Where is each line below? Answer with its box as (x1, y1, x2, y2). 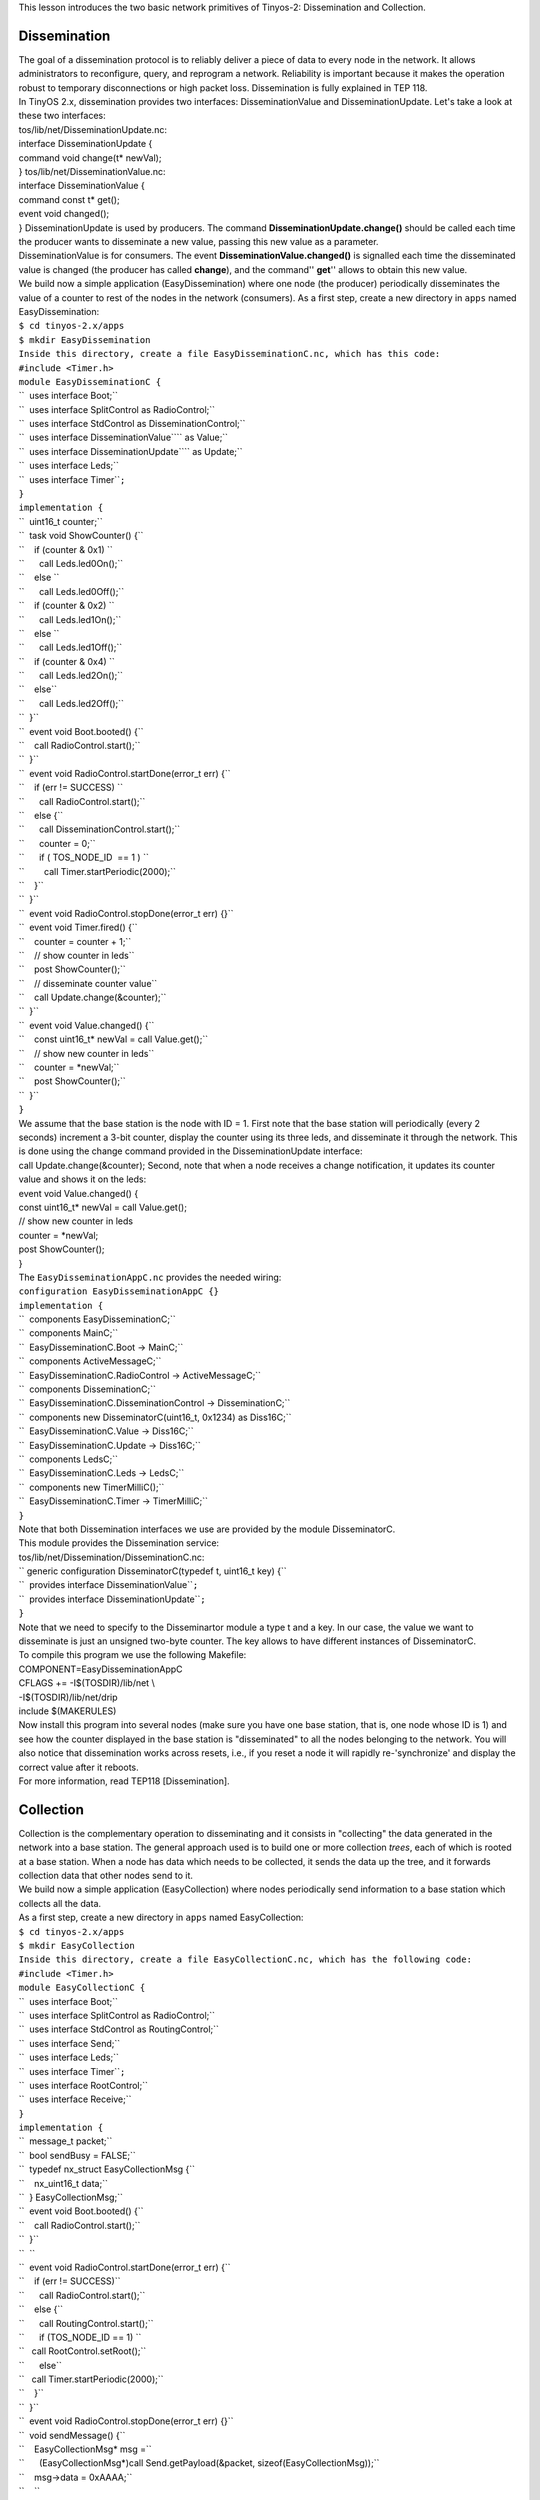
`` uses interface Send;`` (18, 2037, 120, 2049)
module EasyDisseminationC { (18, 376, 162, 387)
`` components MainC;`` (18, 1327, 119, 1339)
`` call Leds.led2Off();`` (18, 697, 125, 709)
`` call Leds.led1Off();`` (18, 641, 123, 654)
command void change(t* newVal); (18, 151, 162, 164)
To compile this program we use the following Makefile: (18, 1649, 247, 1661)
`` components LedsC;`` (18, 1453, 119, 1465)
